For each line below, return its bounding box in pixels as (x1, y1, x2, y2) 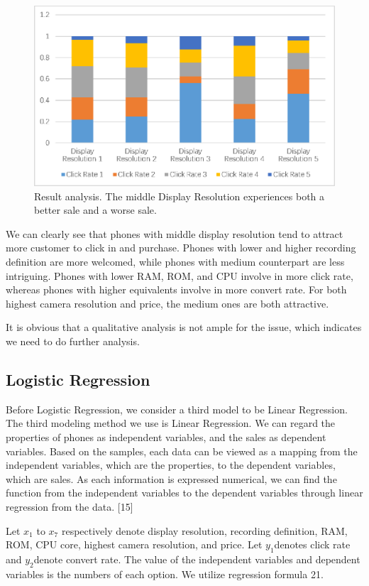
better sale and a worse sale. (34, 202, 157, 217)
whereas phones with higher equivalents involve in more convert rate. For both (6, 282, 347, 297)
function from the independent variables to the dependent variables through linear (6, 485, 363, 500)
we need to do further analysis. (6, 333, 140, 348)
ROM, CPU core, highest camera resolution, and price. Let (6, 537, 263, 552)
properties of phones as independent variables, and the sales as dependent (6, 429, 326, 444)
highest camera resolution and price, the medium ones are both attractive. (6, 295, 329, 310)
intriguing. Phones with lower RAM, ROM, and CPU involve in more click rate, (6, 268, 353, 283)
